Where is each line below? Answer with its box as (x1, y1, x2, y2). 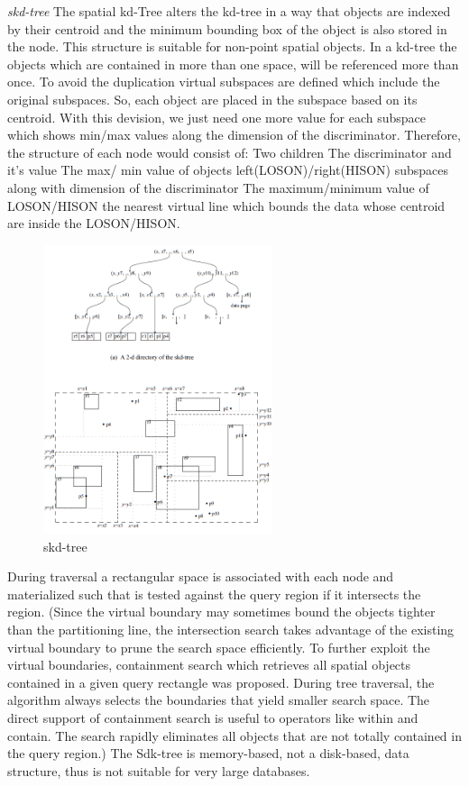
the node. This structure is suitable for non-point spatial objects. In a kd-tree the (7, 37, 457, 56)
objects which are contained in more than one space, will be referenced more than (7, 54, 459, 73)
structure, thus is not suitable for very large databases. (7, 761, 310, 780)
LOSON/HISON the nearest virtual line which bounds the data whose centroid (7, 196, 446, 215)
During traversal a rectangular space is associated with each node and (7, 567, 394, 586)
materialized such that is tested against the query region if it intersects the (7, 584, 421, 603)
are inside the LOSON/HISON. (7, 214, 180, 233)
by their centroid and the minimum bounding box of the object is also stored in (7, 19, 447, 38)
